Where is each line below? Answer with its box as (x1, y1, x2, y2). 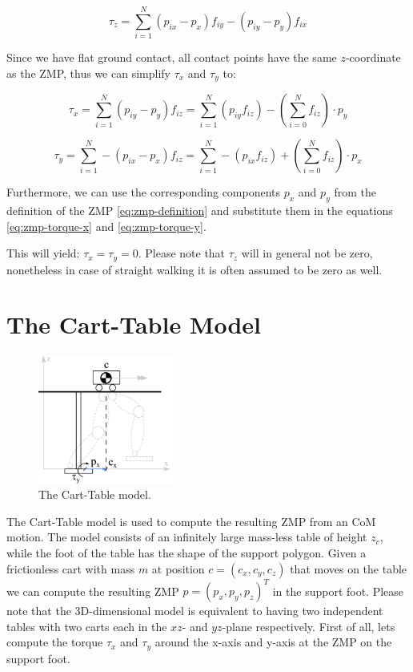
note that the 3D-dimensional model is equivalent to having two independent (6, 602, 383, 619)
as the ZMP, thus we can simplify (6, 64, 170, 81)
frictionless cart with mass (6, 560, 135, 577)
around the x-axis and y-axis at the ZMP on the (154, 634, 392, 650)
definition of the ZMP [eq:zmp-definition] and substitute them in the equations (6, 201, 393, 218)
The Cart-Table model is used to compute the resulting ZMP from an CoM (6, 512, 376, 529)
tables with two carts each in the (6, 617, 167, 634)
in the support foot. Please (272, 582, 404, 599)
